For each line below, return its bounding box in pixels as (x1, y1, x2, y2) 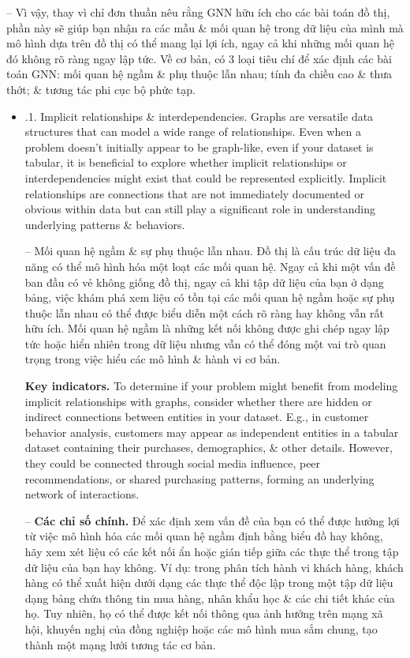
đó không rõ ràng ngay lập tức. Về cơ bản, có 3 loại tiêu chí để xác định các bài (6, 50, 392, 66)
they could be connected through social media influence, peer (24, 455, 321, 472)
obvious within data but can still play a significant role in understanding (24, 201, 375, 217)
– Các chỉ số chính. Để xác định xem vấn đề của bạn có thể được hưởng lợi (24, 512, 400, 528)
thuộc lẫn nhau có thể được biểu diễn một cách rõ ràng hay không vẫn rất (24, 304, 384, 321)
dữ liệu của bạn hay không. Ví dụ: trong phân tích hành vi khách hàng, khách (24, 558, 404, 575)
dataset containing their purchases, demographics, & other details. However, (24, 439, 393, 456)
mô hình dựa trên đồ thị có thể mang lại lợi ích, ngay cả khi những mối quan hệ (6, 35, 395, 51)
